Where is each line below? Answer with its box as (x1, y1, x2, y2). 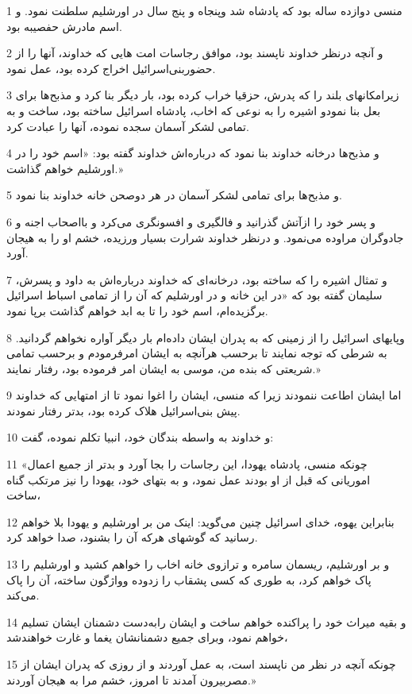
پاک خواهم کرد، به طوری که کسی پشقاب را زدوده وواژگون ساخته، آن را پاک (6, 571, 372, 588)
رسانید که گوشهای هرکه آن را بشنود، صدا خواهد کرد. (6, 529, 258, 546)
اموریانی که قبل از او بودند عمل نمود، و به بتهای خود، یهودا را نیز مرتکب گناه (6, 471, 371, 488)
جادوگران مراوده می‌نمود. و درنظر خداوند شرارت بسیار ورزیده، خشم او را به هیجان (6, 229, 404, 245)
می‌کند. (6, 587, 40, 603)
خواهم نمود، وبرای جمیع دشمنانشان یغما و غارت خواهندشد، (6, 629, 288, 646)
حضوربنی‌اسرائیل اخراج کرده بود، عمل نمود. (6, 60, 216, 76)
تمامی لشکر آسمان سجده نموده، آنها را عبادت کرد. (6, 118, 249, 134)
